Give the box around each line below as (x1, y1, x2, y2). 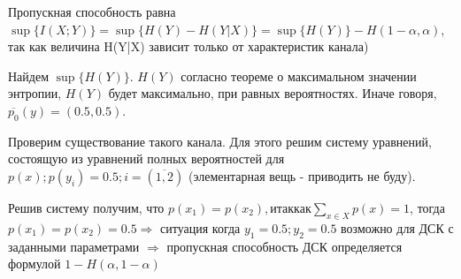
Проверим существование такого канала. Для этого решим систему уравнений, (8, 132, 432, 150)
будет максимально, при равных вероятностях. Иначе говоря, (108, 84, 437, 102)
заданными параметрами (8, 237, 140, 255)
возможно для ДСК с (341, 218, 454, 237)
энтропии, (8, 84, 62, 102)
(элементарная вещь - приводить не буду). (188, 166, 416, 185)
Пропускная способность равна (8, 3, 176, 20)
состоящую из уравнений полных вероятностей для (8, 149, 285, 168)
